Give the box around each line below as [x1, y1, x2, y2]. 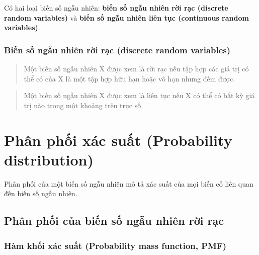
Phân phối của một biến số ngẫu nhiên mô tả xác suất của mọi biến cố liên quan [4, 178, 253, 189]
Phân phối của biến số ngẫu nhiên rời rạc [4, 213, 224, 228]
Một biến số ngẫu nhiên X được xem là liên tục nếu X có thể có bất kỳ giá [24, 90, 255, 101]
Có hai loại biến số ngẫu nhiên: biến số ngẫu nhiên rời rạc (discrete [4, 3, 228, 13]
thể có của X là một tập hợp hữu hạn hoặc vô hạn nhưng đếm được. [24, 73, 235, 83]
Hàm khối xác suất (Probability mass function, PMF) [4, 239, 227, 251]
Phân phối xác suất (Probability [4, 129, 232, 150]
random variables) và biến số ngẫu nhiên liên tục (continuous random [4, 12, 249, 23]
